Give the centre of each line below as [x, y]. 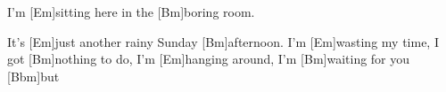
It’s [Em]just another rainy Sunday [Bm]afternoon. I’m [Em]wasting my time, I [223, 41]
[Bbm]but [33, 76]
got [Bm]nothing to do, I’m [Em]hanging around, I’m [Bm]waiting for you [209, 59]
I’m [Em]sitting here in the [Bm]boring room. [131, 11]
